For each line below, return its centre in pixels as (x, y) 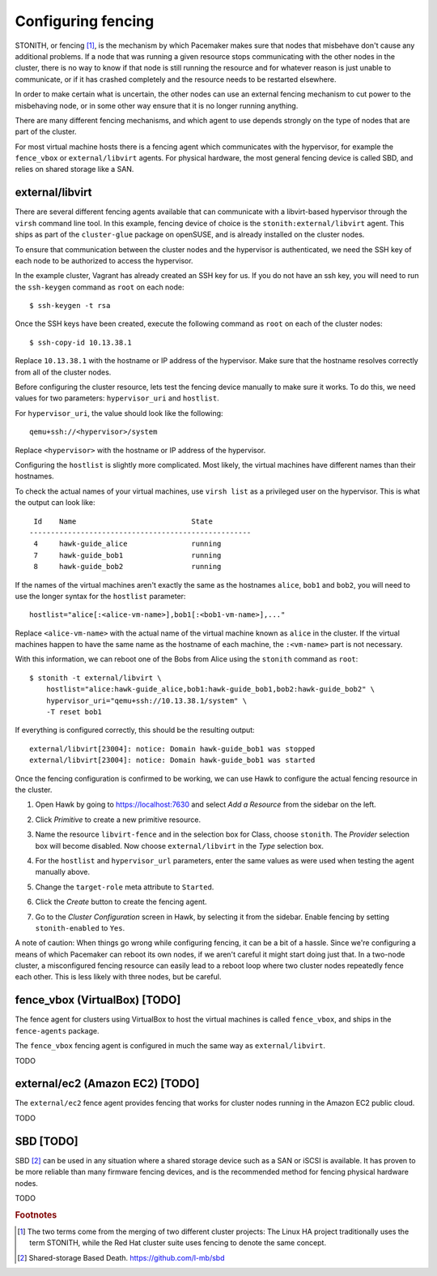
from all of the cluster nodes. (63, 372)
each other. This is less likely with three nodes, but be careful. (118, 977)
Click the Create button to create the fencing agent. (121, 902)
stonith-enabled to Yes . (80, 927)
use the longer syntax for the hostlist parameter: (100, 596)
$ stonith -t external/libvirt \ (95, 678)
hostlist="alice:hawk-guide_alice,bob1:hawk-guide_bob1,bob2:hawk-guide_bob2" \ (210, 689)
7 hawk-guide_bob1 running (127, 555)
